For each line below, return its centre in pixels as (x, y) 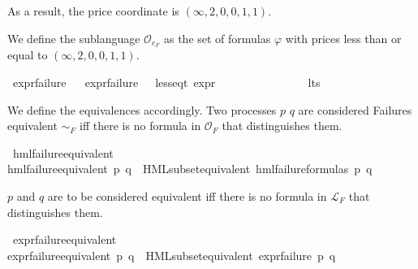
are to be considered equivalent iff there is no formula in (187, 196)
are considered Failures (355, 109)
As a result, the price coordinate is (93, 11)
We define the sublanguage (74, 38)
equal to (28, 55)
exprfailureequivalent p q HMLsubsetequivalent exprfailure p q (172, 255)
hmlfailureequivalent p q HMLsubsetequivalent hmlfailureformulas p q (190, 169)
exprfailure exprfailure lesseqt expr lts (166, 82)
